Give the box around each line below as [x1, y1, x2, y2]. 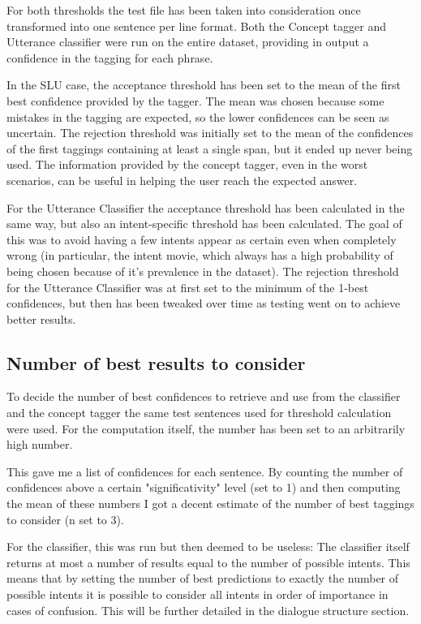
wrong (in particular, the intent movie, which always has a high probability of [6, 247, 393, 264]
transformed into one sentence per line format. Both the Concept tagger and [6, 17, 386, 34]
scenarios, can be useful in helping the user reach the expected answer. [6, 171, 358, 188]
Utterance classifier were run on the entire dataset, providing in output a [6, 33, 369, 50]
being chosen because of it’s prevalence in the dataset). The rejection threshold [6, 262, 399, 279]
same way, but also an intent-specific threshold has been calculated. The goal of [6, 215, 402, 232]
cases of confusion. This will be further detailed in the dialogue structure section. [6, 601, 410, 618]
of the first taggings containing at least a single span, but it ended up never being [6, 140, 413, 157]
